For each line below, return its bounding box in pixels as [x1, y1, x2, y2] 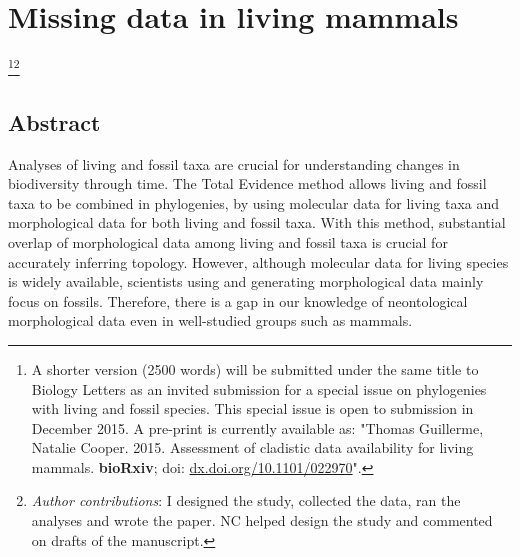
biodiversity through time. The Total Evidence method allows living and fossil [8, 173, 487, 194]
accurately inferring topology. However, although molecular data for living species [8, 251, 509, 272]
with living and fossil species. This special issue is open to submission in [31, 398, 474, 419]
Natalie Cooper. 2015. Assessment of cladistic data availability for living [31, 437, 474, 458]
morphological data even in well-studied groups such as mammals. [8, 310, 413, 331]
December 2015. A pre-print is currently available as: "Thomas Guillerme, [31, 417, 484, 438]
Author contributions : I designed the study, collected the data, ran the [31, 490, 461, 511]
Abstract [8, 106, 101, 137]
